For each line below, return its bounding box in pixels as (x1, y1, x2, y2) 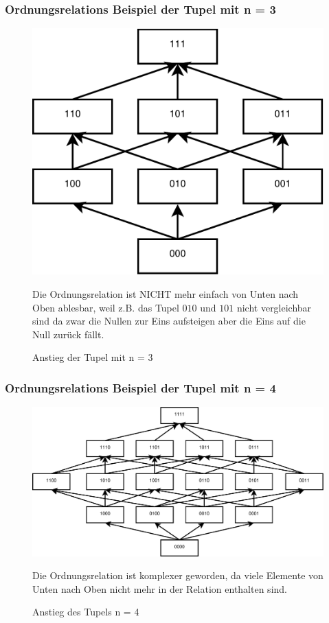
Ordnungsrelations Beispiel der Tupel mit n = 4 (5, 379, 276, 396)
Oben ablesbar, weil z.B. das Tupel (32, 300, 179, 314)
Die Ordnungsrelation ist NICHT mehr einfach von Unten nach (32, 287, 299, 301)
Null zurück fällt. (32, 327, 104, 341)
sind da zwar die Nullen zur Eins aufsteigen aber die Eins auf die (32, 314, 306, 328)
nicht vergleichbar (236, 300, 312, 314)
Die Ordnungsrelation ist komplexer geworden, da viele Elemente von (32, 568, 324, 583)
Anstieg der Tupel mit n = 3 (32, 350, 153, 364)
